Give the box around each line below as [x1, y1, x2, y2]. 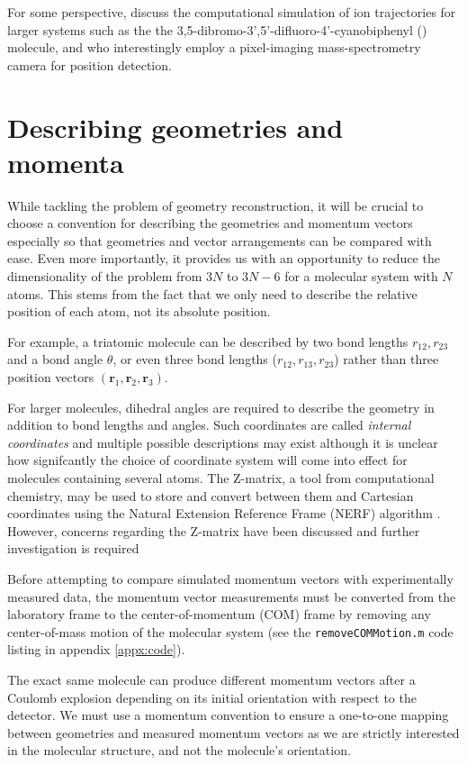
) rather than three [334, 350, 439, 369]
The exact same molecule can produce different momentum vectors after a [7, 670, 416, 688]
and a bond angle [7, 350, 103, 369]
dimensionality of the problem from [7, 267, 202, 286]
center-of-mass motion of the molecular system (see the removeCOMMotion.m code [7, 622, 454, 641]
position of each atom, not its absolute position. [7, 302, 271, 321]
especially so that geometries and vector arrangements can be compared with [7, 231, 432, 250]
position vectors [7, 368, 94, 387]
